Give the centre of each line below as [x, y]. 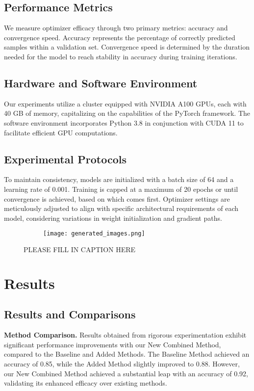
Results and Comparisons [70, 314]
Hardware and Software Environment [101, 83]
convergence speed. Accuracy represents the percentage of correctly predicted [120, 37]
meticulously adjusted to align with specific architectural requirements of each [121, 208]
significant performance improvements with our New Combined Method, [113, 344]
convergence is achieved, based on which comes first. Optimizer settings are [117, 198]
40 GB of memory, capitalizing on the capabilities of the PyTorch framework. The [127, 113]
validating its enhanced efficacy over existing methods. [86, 383]
